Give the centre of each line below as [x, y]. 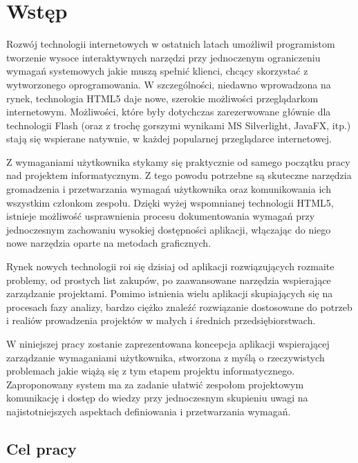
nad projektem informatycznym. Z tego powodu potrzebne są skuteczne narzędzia [179, 175]
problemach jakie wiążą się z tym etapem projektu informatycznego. [151, 371]
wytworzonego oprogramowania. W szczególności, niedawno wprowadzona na [169, 84]
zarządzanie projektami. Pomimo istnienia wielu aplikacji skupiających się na [170, 293]
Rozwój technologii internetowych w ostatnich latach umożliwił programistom [171, 44]
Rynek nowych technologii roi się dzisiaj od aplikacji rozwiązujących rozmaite [170, 266]
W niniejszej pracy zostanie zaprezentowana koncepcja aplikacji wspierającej [168, 343]
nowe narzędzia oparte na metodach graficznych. [109, 243]
